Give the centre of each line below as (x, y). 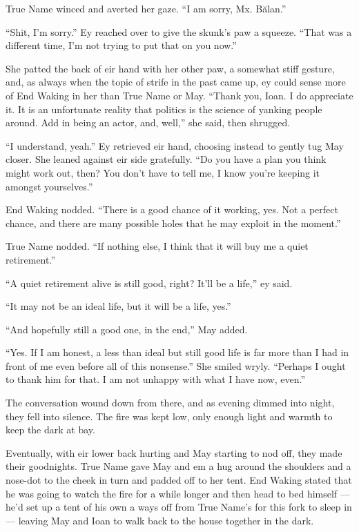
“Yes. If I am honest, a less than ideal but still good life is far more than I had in (177, 352)
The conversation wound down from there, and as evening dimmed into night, (170, 403)
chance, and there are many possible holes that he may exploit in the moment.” (173, 223)
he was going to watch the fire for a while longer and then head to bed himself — (178, 493)
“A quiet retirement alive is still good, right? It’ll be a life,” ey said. (149, 283)
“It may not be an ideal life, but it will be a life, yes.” (118, 306)
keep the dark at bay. (50, 430)
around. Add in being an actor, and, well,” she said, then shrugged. (148, 122)
